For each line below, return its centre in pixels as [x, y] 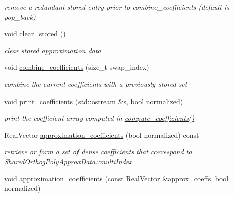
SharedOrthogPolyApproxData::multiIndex [68, 161]
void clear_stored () [35, 33]
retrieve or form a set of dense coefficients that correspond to [98, 152]
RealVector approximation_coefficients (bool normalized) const [102, 134]
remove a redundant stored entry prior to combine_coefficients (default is [117, 7]
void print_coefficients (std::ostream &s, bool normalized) [94, 101]
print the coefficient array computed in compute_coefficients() [99, 118]
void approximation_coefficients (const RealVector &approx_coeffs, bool [116, 178]
